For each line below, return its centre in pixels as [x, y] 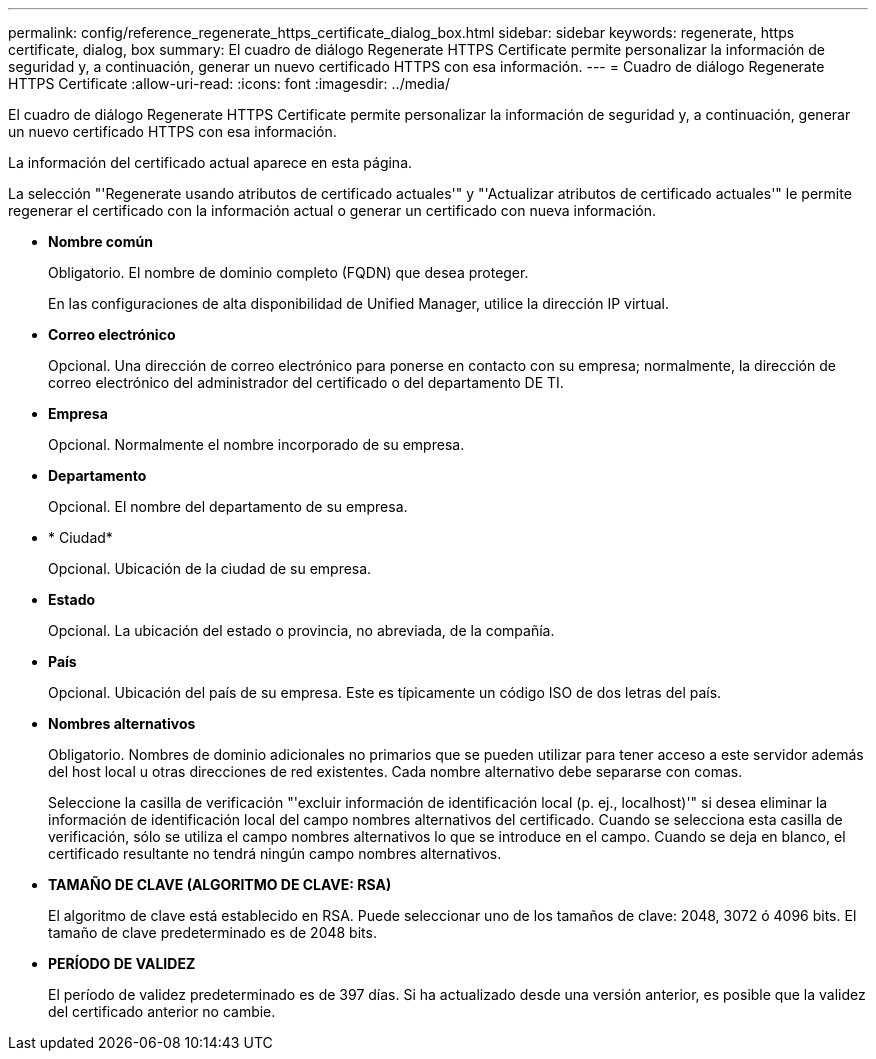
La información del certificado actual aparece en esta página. [210, 162]
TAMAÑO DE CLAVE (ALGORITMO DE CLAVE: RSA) [220, 884]
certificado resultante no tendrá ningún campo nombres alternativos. [275, 853]
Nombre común [100, 241]
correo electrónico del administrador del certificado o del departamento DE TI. [306, 382]
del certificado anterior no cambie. [162, 1011]
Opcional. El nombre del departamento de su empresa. [228, 506]
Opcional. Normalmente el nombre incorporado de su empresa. [256, 444]
